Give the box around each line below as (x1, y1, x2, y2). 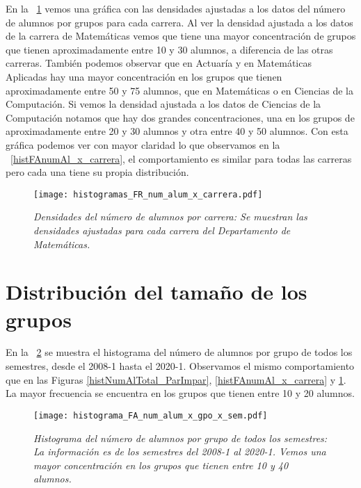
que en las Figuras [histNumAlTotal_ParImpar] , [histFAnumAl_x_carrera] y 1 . (6, 372, 346, 387)
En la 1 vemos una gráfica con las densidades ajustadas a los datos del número (6, 1, 346, 15)
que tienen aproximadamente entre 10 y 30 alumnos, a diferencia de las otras (6, 42, 333, 56)
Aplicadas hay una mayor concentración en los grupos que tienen (6, 69, 282, 83)
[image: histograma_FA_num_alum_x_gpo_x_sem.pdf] (33, 410, 268, 421)
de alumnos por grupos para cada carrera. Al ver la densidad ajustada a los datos (6, 15, 353, 29)
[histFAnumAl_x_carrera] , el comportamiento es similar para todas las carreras (10, 151, 352, 165)
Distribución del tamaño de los (6, 277, 307, 306)
